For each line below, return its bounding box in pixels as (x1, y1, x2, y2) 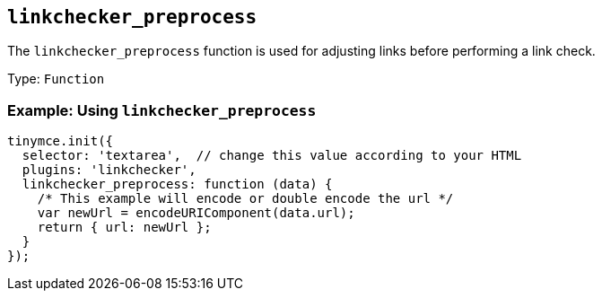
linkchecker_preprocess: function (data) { (22, 177, 333, 192)
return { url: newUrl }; (37, 220, 212, 235)
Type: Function (7, 71, 105, 87)
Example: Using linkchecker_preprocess (7, 101, 317, 119)
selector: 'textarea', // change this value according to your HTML (22, 148, 522, 163)
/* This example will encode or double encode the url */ (37, 191, 454, 206)
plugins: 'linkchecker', (22, 162, 196, 178)
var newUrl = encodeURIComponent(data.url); (37, 206, 355, 221)
